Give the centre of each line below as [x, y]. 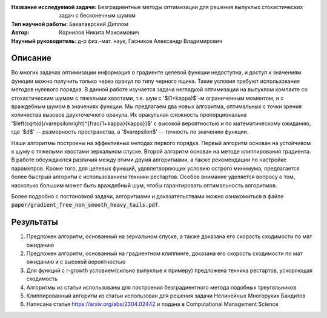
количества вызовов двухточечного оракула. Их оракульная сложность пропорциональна [129, 115]
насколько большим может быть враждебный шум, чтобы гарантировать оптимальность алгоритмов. [144, 185]
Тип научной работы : [40, 24]
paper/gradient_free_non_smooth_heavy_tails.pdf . [85, 205]
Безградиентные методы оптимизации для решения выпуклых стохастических [200, 7]
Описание [31, 58]
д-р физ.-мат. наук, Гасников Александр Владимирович [150, 41]
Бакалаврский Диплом [98, 24]
